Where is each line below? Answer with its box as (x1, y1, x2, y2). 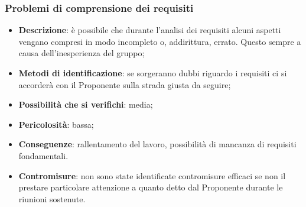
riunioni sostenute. (18, 192, 86, 205)
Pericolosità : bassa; (18, 118, 94, 130)
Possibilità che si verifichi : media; (18, 98, 153, 111)
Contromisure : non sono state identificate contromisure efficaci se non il (18, 169, 286, 182)
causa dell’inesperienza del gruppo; (18, 47, 145, 59)
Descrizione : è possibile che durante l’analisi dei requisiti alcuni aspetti (18, 24, 281, 36)
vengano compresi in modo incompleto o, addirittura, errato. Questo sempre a (18, 35, 301, 47)
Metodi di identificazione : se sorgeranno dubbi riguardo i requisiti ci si (18, 67, 287, 79)
